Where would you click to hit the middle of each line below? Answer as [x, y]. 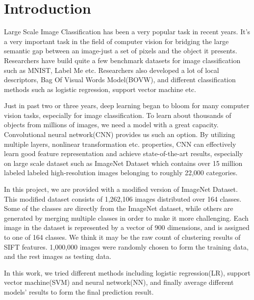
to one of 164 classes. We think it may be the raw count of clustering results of [122, 237]
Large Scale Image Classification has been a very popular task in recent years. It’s [127, 32]
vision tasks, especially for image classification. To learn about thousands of [118, 115]
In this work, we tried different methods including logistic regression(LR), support [127, 272]
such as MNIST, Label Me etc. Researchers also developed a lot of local [112, 70]
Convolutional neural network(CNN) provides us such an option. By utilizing [120, 134]
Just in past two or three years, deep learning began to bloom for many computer [127, 105]
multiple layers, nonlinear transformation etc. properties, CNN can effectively [120, 144]
